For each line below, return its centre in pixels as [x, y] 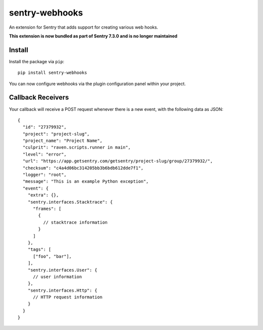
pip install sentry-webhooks [52, 73]
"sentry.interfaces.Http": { [62, 290]
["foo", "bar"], [52, 256]
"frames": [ [47, 209]
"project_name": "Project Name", [63, 141]
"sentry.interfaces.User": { [62, 270]
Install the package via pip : [37, 61]
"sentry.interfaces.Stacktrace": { [70, 202]
